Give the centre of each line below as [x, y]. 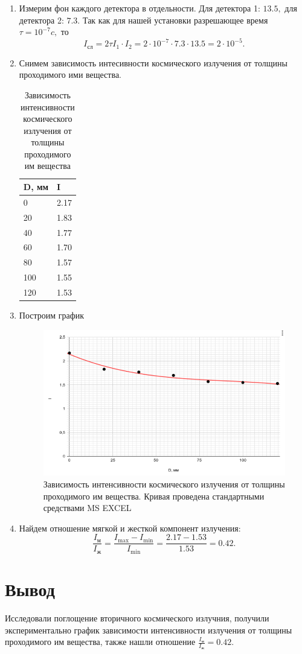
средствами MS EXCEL [87, 508]
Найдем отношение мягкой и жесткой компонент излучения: [130, 528]
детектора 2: [41, 20]
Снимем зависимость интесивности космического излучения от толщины [153, 62]
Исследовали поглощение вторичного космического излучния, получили [137, 618]
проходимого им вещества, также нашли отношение [100, 642]
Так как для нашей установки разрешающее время [175, 20]
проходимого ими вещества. [70, 75]
